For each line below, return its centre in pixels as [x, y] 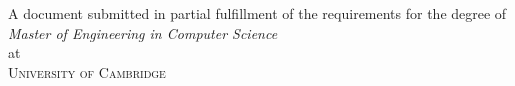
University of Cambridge [87, 71]
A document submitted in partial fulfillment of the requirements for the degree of [257, 13]
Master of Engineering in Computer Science [143, 32]
